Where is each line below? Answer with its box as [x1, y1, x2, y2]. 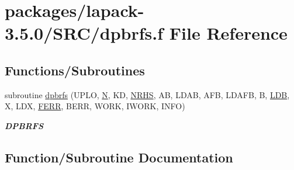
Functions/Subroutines [5, 61, 145, 79]
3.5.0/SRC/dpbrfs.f [5, 21, 164, 45]
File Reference [169, 21, 288, 45]
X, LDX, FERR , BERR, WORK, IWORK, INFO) [5, 100, 185, 112]
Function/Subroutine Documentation [5, 148, 233, 166]
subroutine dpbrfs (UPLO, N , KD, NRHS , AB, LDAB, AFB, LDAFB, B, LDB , [5, 88, 290, 100]
